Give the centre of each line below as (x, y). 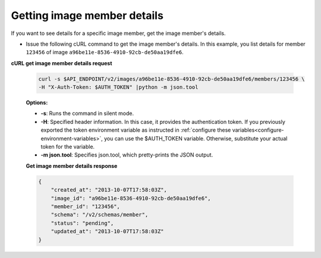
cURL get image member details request (62, 63)
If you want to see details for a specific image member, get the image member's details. (118, 33)
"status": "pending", (82, 223)
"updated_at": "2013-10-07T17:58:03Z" (107, 232)
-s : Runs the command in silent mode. (87, 113)
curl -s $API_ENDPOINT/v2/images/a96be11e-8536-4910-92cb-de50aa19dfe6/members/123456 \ (172, 79)
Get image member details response (72, 165)
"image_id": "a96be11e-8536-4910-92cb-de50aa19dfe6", (131, 198)
